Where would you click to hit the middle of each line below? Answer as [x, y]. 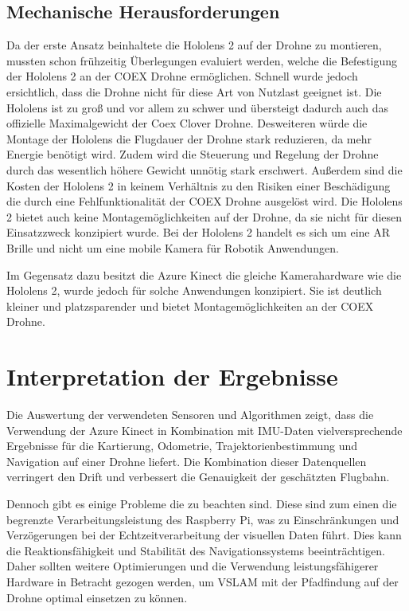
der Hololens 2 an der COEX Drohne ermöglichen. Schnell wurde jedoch [182, 76]
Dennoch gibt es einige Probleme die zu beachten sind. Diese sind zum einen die [202, 503]
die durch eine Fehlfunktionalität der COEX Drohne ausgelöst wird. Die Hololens [204, 201]
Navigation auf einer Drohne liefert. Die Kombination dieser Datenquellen [187, 461]
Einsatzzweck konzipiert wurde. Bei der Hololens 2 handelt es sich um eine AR [199, 232]
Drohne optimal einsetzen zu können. [97, 597]
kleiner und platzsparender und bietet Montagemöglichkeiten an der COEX [190, 305]
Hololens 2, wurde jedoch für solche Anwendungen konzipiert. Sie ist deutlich [194, 290]
